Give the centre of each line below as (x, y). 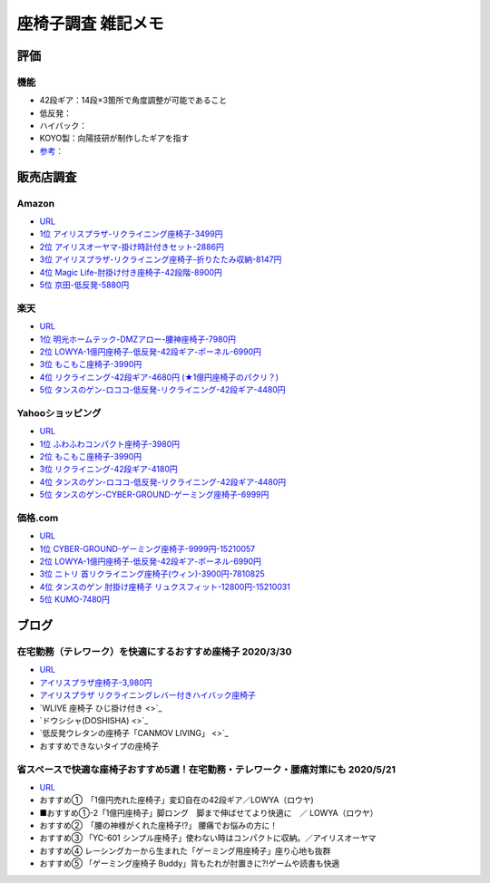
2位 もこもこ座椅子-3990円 (91, 456)
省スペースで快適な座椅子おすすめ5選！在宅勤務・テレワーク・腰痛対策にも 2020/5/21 (206, 769)
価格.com (38, 518)
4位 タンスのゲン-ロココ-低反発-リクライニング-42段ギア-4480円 (163, 481)
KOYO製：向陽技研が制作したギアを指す (114, 138)
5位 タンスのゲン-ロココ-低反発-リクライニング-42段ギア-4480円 (162, 390)
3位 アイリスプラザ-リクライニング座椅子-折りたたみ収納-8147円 (161, 259)
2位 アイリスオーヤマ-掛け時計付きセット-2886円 (132, 247)
